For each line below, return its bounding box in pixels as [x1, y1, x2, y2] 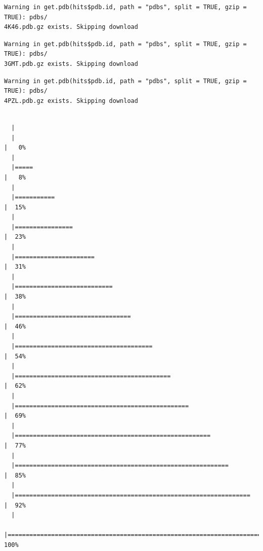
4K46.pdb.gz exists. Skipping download [4, 23, 138, 31]
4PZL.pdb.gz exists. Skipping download [4, 97, 138, 104]
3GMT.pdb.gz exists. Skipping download [4, 60, 138, 67]
